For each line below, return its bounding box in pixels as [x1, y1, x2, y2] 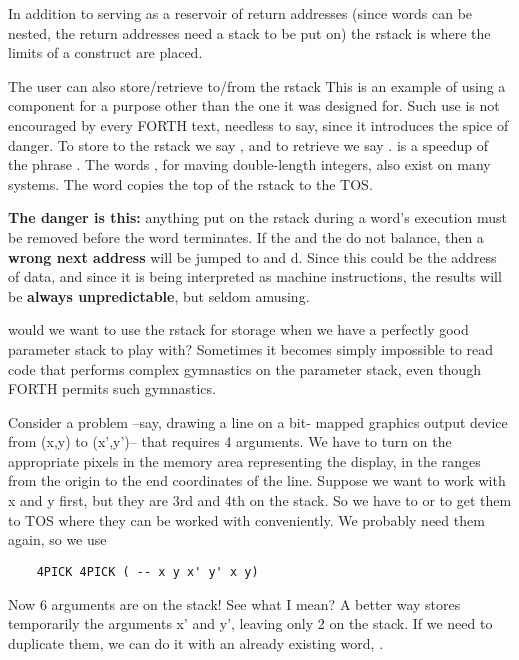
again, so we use [8, 529, 107, 550]
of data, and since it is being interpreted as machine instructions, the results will [8, 266, 502, 287]
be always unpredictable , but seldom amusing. [8, 285, 310, 306]
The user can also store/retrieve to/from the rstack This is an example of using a [8, 75, 506, 96]
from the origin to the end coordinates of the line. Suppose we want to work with [8, 470, 506, 491]
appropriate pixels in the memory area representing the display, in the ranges [8, 450, 481, 471]
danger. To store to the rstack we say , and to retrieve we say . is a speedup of [8, 134, 489, 155]
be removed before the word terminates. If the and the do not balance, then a [8, 226, 484, 247]
